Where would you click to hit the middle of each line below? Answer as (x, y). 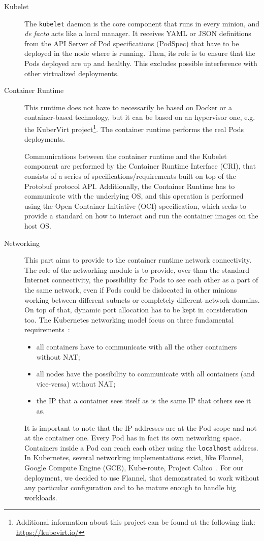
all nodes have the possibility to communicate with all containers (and (145, 374)
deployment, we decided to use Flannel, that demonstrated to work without (142, 477)
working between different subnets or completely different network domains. (142, 299)
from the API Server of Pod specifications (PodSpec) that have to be (132, 43)
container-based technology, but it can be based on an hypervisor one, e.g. (140, 117)
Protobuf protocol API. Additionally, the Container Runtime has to (130, 186)
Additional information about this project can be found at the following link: (136, 522)
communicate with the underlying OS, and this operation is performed (134, 196)
